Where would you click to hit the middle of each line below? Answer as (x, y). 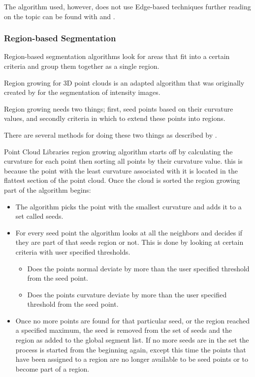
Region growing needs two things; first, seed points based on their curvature (119, 108)
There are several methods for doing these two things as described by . (111, 134)
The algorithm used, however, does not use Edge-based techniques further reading (127, 6)
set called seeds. (39, 216)
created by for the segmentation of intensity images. (82, 92)
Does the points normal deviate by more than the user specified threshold (138, 268)
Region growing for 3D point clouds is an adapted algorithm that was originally (124, 82)
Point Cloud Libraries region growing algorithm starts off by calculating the (118, 151)
